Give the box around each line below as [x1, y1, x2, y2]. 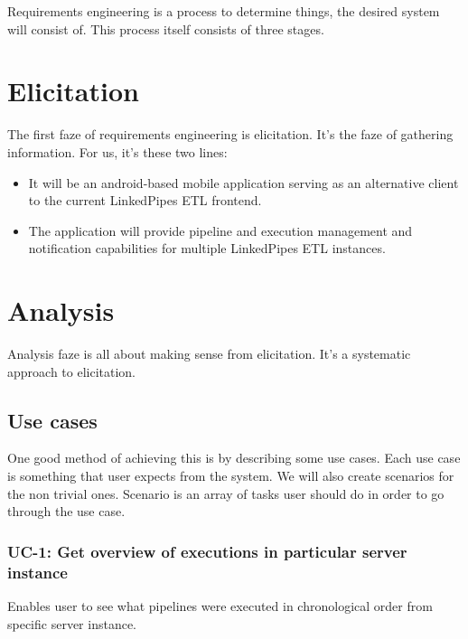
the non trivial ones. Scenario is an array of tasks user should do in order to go [7, 484, 445, 503]
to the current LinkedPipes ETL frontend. [28, 191, 262, 210]
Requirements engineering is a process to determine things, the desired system [7, 2, 440, 20]
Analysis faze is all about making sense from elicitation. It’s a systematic [7, 344, 411, 362]
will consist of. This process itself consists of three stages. [7, 19, 324, 38]
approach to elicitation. [7, 362, 136, 381]
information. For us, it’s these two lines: [7, 142, 228, 161]
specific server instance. [7, 614, 137, 633]
